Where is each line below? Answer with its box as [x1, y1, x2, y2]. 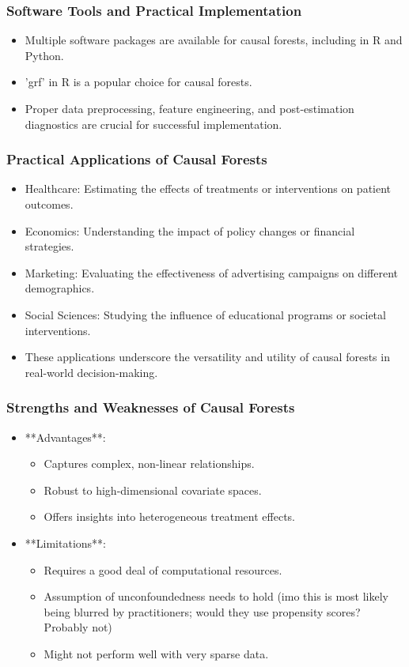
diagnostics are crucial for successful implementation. [25, 115, 282, 132]
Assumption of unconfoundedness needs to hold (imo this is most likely [44, 588, 388, 605]
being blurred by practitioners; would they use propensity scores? [44, 603, 361, 620]
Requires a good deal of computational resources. [44, 561, 282, 578]
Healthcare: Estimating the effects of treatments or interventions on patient [25, 180, 392, 197]
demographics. [25, 280, 95, 296]
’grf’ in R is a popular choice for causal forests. [25, 73, 252, 90]
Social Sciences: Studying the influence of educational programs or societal [25, 306, 386, 322]
